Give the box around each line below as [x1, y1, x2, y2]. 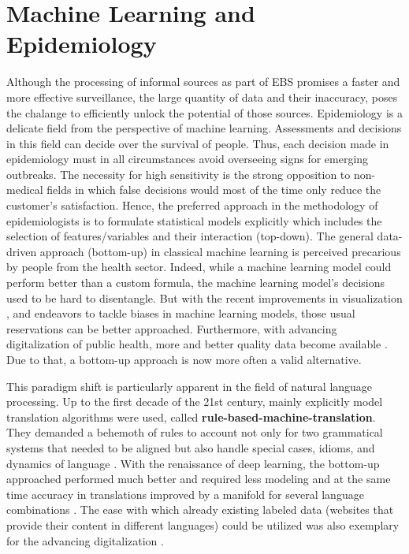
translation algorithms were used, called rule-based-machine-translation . [6, 408, 376, 425]
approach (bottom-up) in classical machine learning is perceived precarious [39, 243, 401, 259]
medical [6, 181, 43, 198]
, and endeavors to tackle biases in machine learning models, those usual [6, 305, 355, 322]
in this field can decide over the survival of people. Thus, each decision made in [6, 135, 389, 151]
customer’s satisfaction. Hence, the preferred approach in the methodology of [6, 197, 378, 214]
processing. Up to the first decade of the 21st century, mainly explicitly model [6, 393, 383, 410]
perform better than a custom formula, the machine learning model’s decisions [6, 274, 385, 291]
